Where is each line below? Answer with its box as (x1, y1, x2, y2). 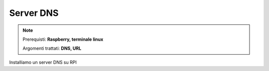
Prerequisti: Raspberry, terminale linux (22, 36, 104, 42)
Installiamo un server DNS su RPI (9, 59, 77, 65)
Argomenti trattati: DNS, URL (22, 45, 82, 52)
